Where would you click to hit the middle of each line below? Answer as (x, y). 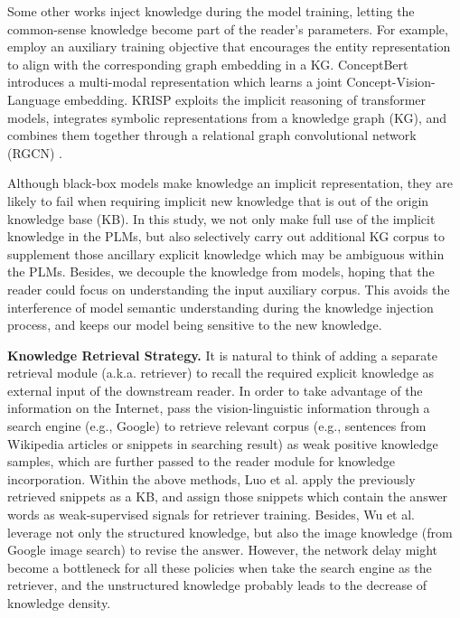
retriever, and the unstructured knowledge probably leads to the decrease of (217, 585)
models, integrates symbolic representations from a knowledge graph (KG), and (227, 117)
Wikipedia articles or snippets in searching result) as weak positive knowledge (223, 443)
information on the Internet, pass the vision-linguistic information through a (219, 408)
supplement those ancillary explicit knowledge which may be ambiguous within (226, 253)
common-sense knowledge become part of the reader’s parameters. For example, (228, 28)
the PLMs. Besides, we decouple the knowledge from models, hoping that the (221, 272)
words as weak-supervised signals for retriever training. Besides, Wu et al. (211, 515)
